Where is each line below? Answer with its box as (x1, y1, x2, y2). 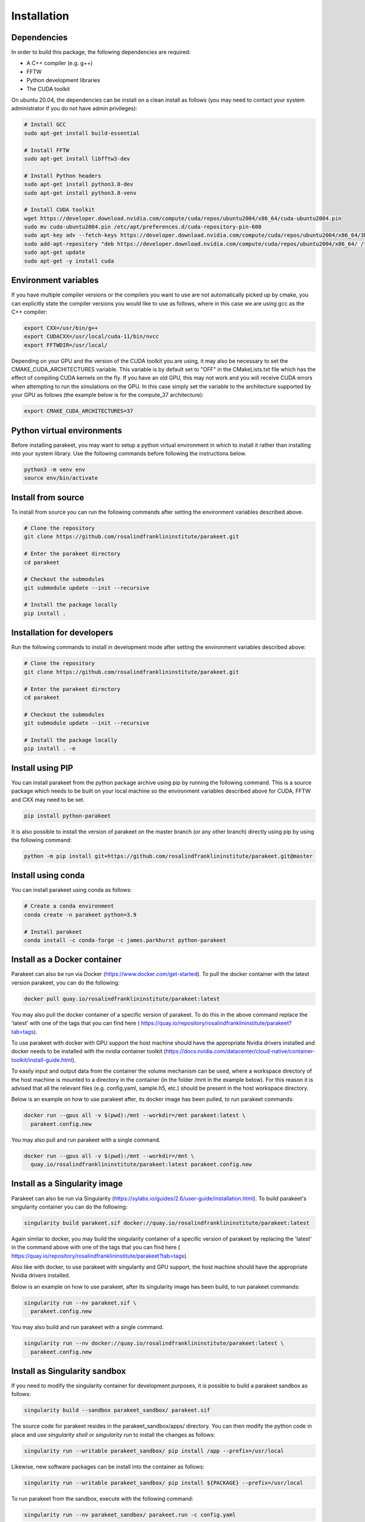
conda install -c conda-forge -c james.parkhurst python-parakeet (24, 936, 226, 944)
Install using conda (11, 871, 85, 881)
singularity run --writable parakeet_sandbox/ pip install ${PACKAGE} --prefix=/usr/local (24, 1479, 304, 1486)
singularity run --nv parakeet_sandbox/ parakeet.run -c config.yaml (24, 1511, 236, 1518)
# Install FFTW (24, 147, 69, 153)
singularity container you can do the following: (11, 1203, 128, 1210)
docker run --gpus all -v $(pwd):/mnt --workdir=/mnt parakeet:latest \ (24, 1112, 246, 1119)
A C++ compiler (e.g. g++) (26, 60, 93, 67)
